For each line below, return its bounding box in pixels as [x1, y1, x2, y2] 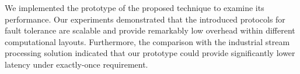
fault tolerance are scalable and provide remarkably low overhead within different [5, 24, 295, 36]
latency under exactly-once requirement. [5, 58, 148, 70]
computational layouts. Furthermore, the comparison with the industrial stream [5, 35, 290, 47]
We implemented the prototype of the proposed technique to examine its [5, 2, 264, 13]
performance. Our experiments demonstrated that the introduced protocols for [5, 13, 285, 25]
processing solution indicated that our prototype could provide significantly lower [5, 47, 295, 59]
